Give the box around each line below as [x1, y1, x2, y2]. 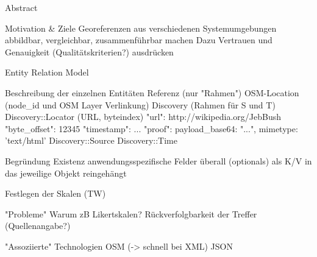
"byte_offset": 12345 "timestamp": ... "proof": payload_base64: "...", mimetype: [5, 122, 298, 135]
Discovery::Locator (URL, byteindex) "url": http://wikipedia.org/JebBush [5, 110, 282, 123]
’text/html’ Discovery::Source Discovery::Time [5, 134, 177, 147]
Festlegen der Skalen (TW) [5, 187, 106, 200]
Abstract [5, 1, 38, 13]
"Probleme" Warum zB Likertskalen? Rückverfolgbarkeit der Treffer [5, 207, 257, 220]
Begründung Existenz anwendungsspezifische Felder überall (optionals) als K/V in [5, 154, 312, 167]
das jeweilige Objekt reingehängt [5, 166, 127, 179]
